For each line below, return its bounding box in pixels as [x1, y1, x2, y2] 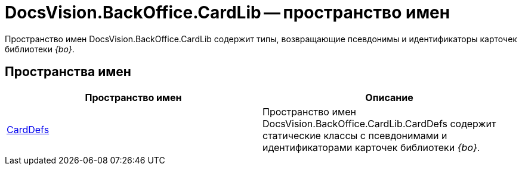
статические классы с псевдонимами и [262, 129, 447, 141]
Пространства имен [5, 64, 131, 80]
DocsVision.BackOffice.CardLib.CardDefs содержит [262, 117, 496, 130]
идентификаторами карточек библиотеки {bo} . [262, 141, 480, 153]
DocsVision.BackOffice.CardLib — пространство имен [5, 2, 450, 23]
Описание [365, 91, 413, 103]
